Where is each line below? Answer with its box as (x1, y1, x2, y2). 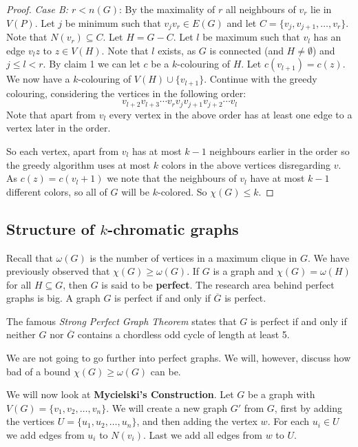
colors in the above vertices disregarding (161, 157, 331, 171)
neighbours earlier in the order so (209, 143, 350, 158)
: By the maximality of (118, 2, 215, 16)
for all (6, 277, 32, 291)
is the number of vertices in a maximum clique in (89, 250, 297, 264)
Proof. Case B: (6, 2, 69, 16)
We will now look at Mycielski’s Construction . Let (6, 387, 234, 402)
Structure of (6, 218, 95, 239)
